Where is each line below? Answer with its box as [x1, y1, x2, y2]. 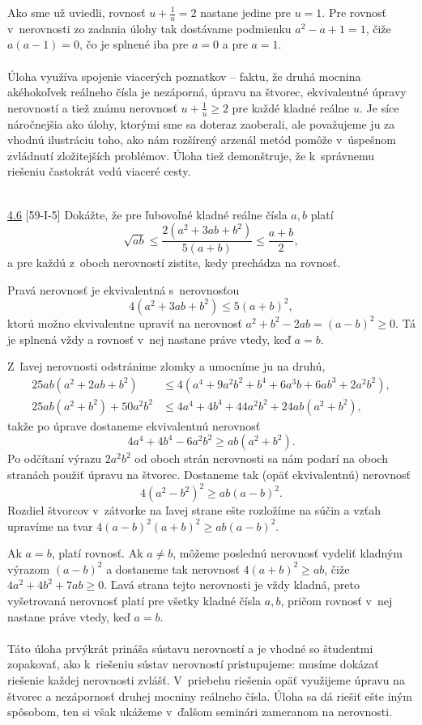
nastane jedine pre [200, 4, 291, 20]
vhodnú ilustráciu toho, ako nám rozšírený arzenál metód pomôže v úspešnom [7, 131, 396, 148]
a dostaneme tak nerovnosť [106, 560, 240, 577]
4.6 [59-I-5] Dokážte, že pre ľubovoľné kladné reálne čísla [7, 206, 288, 223]
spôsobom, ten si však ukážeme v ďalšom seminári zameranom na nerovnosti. [7, 703, 393, 720]
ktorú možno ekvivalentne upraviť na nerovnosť [7, 314, 242, 331]
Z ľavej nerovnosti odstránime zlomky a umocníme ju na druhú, [7, 358, 326, 375]
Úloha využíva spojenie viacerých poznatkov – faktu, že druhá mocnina [7, 67, 361, 84]
